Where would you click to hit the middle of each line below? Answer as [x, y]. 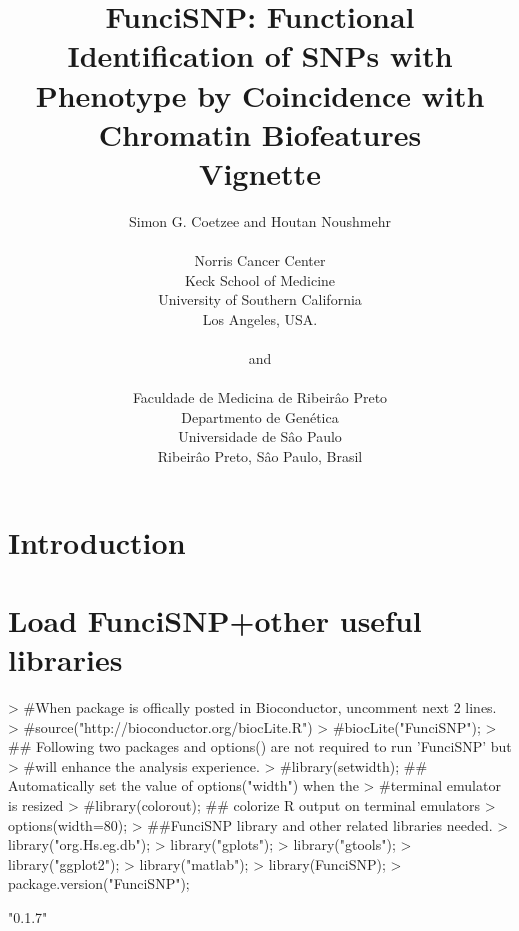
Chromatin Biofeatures [260, 133]
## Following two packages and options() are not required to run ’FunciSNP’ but [260, 746]
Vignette [260, 172]
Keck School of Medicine [260, 279]
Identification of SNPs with [260, 55]
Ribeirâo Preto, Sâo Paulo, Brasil [260, 456]
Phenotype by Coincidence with [260, 94]
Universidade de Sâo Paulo [260, 436]
